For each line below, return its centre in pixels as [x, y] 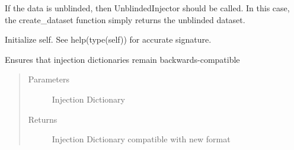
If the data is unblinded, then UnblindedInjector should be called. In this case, [147, 8]
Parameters [49, 79]
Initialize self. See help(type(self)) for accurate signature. [108, 39]
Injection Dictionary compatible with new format [141, 139]
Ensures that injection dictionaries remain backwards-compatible [122, 59]
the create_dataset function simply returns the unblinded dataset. [125, 19]
